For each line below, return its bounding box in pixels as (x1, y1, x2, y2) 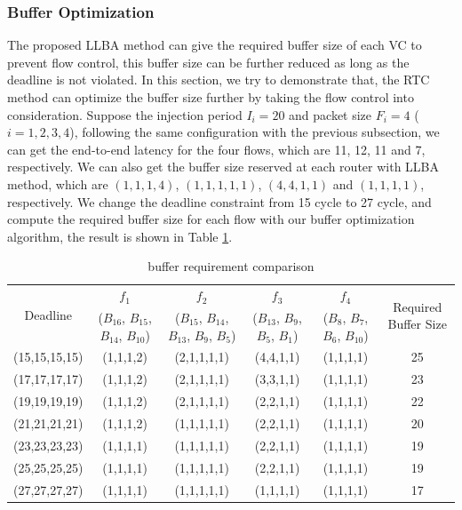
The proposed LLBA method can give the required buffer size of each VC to (7, 36, 422, 54)
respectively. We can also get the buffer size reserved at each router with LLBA (7, 157, 439, 176)
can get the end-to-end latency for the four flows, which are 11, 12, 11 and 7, (7, 139, 426, 158)
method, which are (7, 174, 108, 193)
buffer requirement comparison (147, 257, 315, 275)
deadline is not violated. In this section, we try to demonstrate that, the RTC (7, 70, 430, 89)
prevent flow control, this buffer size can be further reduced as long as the (7, 52, 410, 71)
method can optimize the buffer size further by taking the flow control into (7, 88, 414, 106)
